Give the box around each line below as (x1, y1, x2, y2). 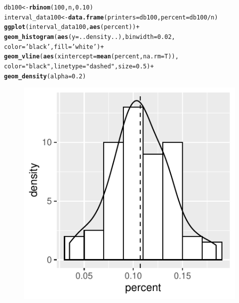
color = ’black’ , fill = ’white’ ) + (4, 43, 104, 50)
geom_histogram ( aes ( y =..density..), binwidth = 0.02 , (4, 33, 175, 40)
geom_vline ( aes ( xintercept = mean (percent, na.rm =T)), (4, 53, 179, 60)
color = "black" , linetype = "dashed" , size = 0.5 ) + (4, 62, 154, 70)
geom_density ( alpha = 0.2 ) (4, 72, 86, 80)
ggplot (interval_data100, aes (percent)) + (4, 23, 140, 31)
